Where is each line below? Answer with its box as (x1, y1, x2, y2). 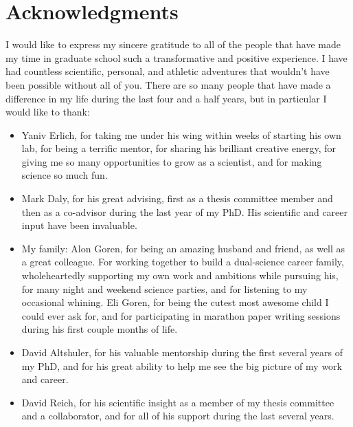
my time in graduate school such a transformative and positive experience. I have (5, 50, 348, 65)
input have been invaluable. (21, 218, 137, 232)
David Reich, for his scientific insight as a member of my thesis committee (21, 395, 334, 409)
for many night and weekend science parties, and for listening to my (21, 281, 308, 296)
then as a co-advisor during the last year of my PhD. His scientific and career (21, 204, 348, 219)
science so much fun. (21, 168, 108, 182)
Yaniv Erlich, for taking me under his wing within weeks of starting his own (21, 127, 341, 142)
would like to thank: (5, 105, 90, 119)
